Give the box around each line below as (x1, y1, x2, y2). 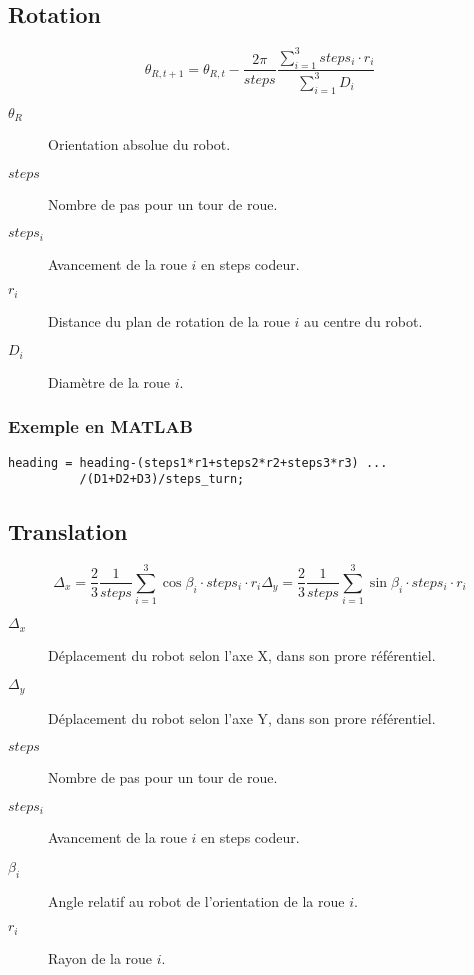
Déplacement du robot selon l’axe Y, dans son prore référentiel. (48, 707, 436, 728)
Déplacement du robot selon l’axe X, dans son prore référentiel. (48, 644, 436, 665)
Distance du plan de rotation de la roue (48, 310, 290, 331)
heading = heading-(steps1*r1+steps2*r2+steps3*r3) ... (8, 455, 388, 470)
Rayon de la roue (48, 947, 153, 968)
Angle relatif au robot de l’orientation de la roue (48, 890, 345, 911)
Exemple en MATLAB (8, 414, 194, 439)
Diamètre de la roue (48, 371, 170, 392)
